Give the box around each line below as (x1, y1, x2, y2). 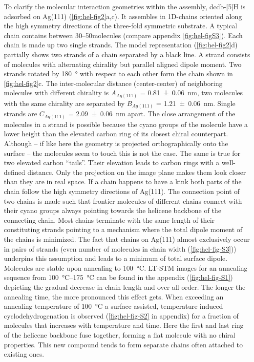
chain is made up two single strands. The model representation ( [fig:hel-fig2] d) (4, 40, 238, 50)
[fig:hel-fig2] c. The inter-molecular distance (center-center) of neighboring (4, 78, 223, 88)
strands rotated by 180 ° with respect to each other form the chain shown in (4, 68, 233, 79)
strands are (4, 108, 37, 119)
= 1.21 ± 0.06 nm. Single (156, 98, 235, 108)
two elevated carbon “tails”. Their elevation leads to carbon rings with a (4, 157, 219, 168)
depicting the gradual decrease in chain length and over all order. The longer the (4, 281, 246, 292)
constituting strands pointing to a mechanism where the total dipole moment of (4, 224, 243, 234)
